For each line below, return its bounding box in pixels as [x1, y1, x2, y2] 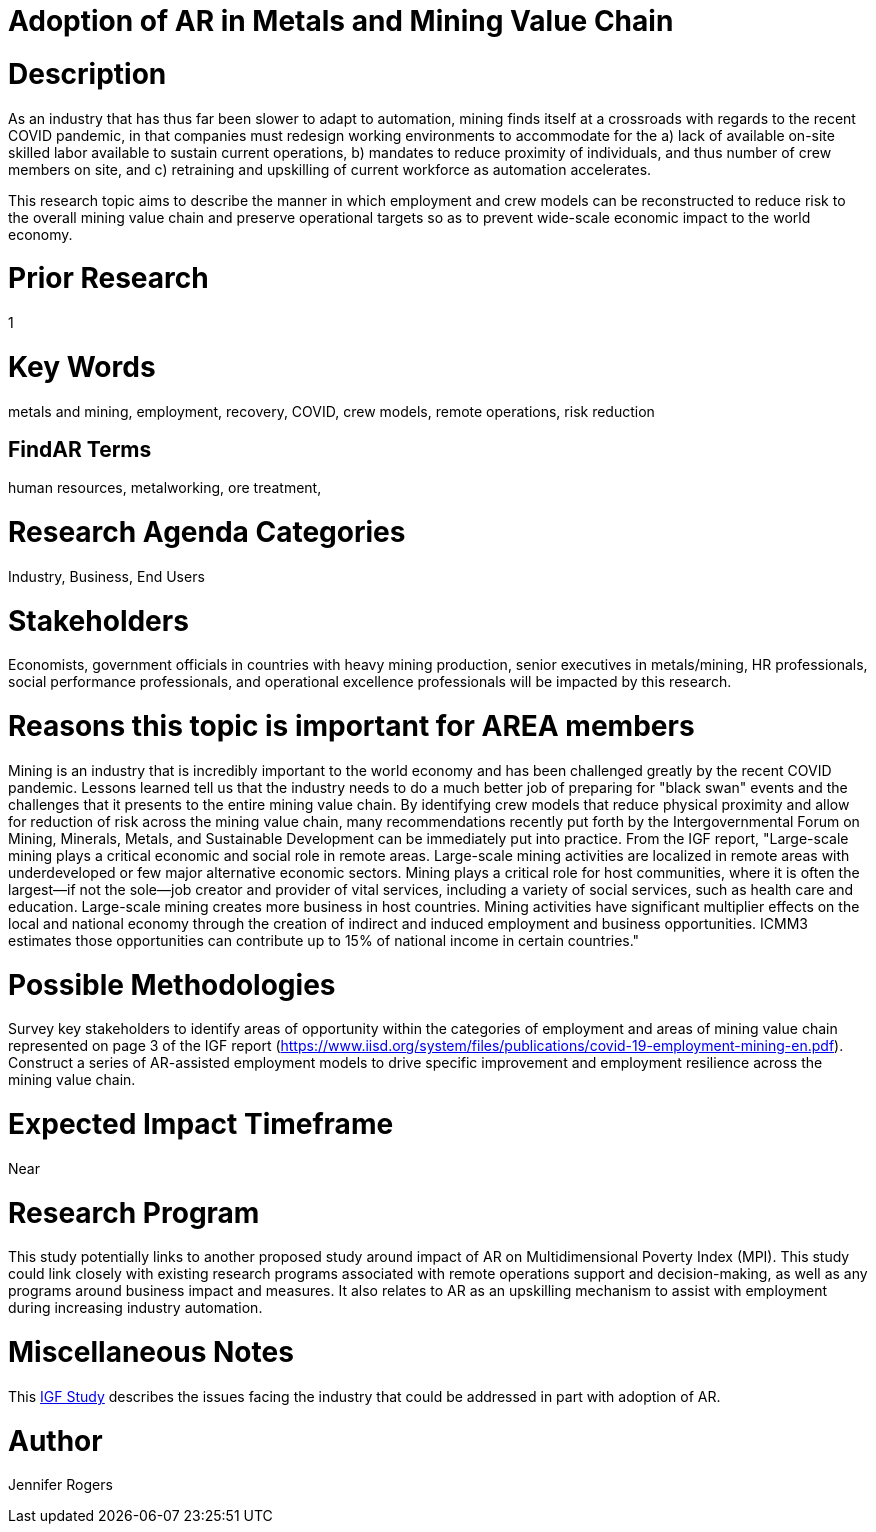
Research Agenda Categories [8, 515, 406, 550]
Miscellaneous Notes [8, 1335, 294, 1370]
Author [8, 1423, 103, 1458]
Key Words [8, 349, 156, 384]
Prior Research [8, 261, 209, 296]
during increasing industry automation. [8, 1299, 263, 1317]
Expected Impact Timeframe [8, 1107, 394, 1142]
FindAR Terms [8, 436, 152, 462]
